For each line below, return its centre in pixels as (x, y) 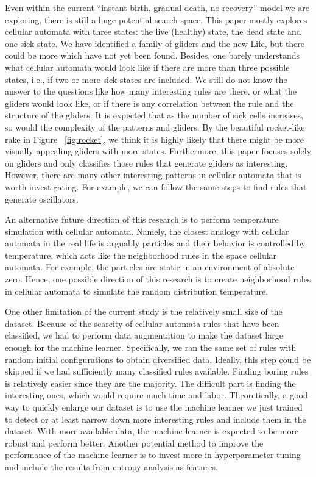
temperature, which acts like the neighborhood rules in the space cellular (141, 255)
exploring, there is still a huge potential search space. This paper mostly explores (156, 19)
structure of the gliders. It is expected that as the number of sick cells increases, (154, 115)
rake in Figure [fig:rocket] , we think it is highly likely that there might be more (154, 139)
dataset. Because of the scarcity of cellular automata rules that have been (142, 323)
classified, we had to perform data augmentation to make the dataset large (144, 335)
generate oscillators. (42, 199)
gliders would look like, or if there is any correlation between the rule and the (149, 103)
